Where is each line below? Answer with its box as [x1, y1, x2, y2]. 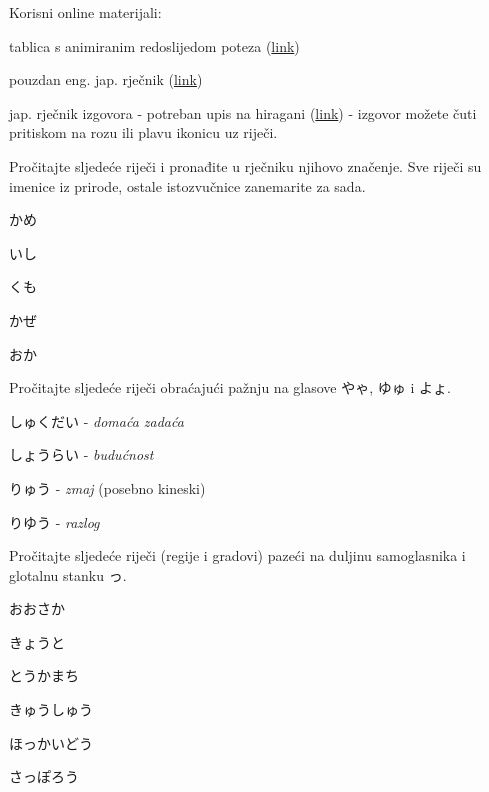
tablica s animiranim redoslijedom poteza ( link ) [9, 35, 300, 56]
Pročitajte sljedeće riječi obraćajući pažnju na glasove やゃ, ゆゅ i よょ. [9, 377, 451, 398]
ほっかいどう [9, 732, 93, 753]
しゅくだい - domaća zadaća [9, 410, 184, 431]
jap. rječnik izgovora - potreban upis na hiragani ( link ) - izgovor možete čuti [9, 102, 477, 123]
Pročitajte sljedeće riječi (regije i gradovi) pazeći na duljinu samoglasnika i [9, 545, 466, 566]
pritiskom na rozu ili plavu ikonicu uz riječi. [9, 122, 278, 143]
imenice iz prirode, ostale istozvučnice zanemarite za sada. [9, 175, 366, 196]
